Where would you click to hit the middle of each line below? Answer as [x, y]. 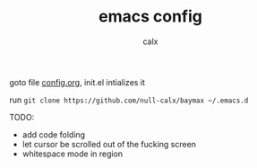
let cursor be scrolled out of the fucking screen [109, 144]
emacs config [150, 17]
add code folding [54, 134]
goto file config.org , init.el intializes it [77, 82]
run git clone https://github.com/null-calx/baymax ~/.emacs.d [129, 100]
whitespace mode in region [73, 154]
